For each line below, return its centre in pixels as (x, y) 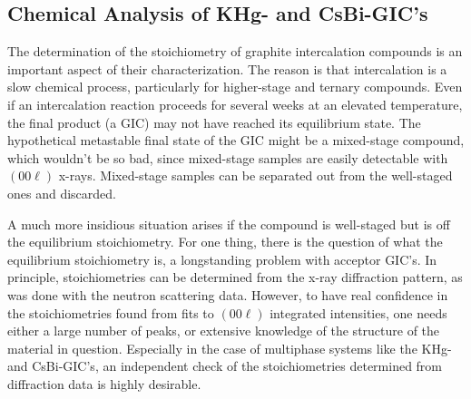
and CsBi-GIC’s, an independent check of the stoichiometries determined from (225, 366)
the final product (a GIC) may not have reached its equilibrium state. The (214, 122)
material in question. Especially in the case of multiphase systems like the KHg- (230, 348)
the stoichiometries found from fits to (111, 312)
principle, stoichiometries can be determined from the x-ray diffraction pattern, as (235, 277)
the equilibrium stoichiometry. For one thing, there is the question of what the (225, 242)
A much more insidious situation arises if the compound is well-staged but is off (229, 224)
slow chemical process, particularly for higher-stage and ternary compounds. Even (235, 87)
